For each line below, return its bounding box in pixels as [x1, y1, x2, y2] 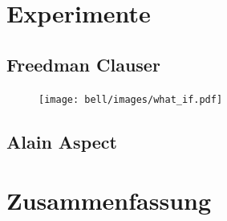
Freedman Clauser [6, 51, 160, 76]
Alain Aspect [6, 129, 117, 153]
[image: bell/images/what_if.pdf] [39, 93, 223, 105]
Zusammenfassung [6, 184, 212, 217]
